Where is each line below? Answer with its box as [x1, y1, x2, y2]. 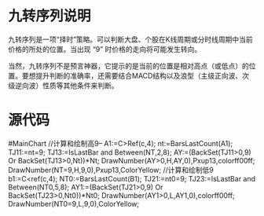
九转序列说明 [8, 7, 92, 25]
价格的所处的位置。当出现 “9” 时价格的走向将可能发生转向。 [8, 44, 202, 53]
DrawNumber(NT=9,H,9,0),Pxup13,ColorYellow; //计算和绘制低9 [8, 165, 214, 174]
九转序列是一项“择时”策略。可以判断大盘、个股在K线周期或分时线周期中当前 [8, 35, 253, 44]
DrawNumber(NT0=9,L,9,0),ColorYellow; [8, 199, 140, 208]
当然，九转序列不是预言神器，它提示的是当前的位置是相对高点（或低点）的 [8, 60, 249, 71]
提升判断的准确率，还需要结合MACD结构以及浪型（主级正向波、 [35, 71, 243, 80]
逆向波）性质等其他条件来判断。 [14, 80, 119, 90]
